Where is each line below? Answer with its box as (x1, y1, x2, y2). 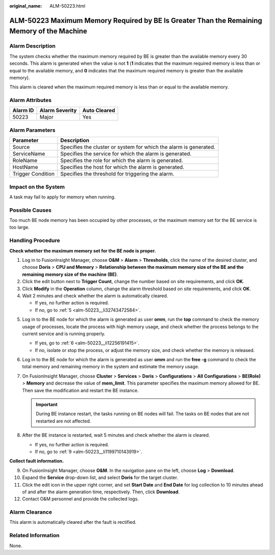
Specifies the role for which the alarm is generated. (60, 157, 183, 164)
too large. (9, 224, 30, 231)
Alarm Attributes (9, 97, 52, 104)
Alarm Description (9, 42, 56, 49)
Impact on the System (9, 183, 65, 190)
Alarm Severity (39, 107, 77, 114)
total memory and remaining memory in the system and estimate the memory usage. (22, 364, 200, 370)
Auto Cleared (82, 107, 116, 114)
